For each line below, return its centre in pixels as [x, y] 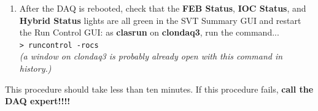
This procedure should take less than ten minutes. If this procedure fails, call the [159, 89]
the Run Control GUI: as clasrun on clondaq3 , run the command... [149, 32]
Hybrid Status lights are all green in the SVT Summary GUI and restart [160, 20]
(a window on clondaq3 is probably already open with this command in [151, 56]
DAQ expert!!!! [38, 101]
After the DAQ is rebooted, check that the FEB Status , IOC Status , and [163, 8]
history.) [35, 68]
